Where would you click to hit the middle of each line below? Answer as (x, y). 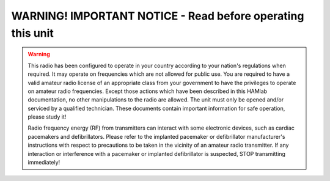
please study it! (47, 117)
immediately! (44, 163)
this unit (33, 33)
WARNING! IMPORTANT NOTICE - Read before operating (158, 16)
